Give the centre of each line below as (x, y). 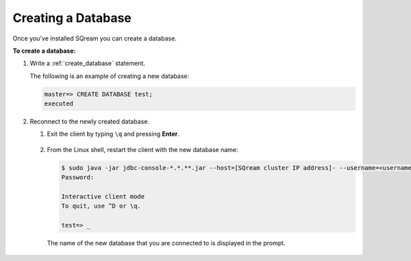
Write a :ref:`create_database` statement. (87, 63)
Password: (78, 177)
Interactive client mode (103, 197)
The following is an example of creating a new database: (110, 76)
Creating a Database (72, 18)
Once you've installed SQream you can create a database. (95, 38)
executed (59, 104)
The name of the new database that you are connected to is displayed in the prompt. (166, 243)
